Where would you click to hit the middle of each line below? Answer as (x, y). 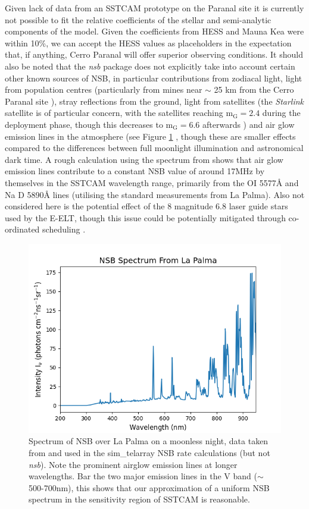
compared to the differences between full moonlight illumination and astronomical (154, 148)
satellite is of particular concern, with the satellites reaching (114, 113)
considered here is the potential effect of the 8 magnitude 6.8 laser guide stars (146, 206)
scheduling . (64, 229)
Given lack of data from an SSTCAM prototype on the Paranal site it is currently (154, 8)
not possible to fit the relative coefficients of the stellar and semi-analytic (138, 19)
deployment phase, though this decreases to (84, 124)
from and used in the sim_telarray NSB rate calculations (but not (149, 453)
